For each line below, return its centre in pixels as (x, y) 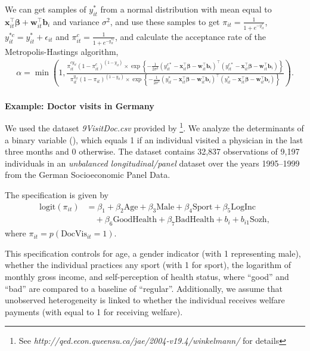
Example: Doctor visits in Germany (80, 105)
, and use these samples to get (165, 21)
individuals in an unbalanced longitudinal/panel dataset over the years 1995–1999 (152, 163)
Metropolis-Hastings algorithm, (62, 52)
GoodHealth (135, 220)
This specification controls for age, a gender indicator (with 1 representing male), (153, 253)
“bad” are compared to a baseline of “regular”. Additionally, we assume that (144, 288)
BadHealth (195, 220)
